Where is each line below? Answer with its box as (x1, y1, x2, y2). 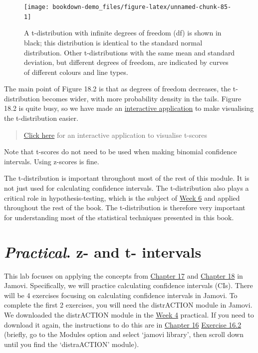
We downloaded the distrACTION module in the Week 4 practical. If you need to (4, 309, 254, 320)
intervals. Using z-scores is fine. (4, 156, 99, 166)
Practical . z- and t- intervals (4, 241, 202, 262)
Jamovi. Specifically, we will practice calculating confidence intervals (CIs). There (4, 280, 253, 291)
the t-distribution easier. (4, 113, 78, 123)
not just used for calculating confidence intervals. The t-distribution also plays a (4, 183, 249, 193)
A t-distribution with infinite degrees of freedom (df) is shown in (24, 27, 222, 38)
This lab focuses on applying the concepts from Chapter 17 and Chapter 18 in (4, 270, 243, 281)
